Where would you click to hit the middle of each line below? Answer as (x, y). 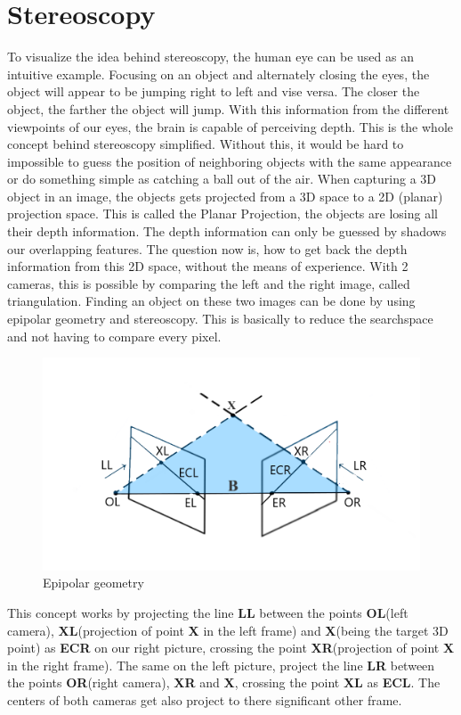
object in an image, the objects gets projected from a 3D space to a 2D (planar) (225, 196)
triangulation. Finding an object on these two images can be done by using (211, 301)
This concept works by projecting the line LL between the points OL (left (208, 612)
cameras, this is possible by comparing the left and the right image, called (209, 283)
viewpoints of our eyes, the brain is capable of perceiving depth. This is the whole (230, 126)
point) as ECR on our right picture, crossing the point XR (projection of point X (231, 648)
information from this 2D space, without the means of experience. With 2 (208, 266)
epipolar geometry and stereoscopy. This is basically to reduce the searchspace (220, 319)
